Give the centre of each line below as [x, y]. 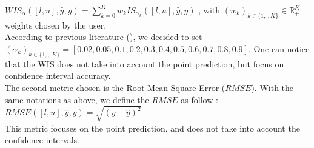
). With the [272, 87]
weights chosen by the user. [56, 25]
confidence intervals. [42, 140]
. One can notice [279, 48]
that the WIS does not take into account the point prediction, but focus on [145, 63]
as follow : [199, 99]
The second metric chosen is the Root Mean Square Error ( [115, 87]
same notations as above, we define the [77, 99]
